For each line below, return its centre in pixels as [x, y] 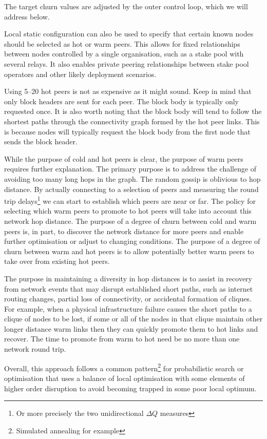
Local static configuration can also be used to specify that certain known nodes [129, 34]
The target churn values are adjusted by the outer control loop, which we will [126, 6]
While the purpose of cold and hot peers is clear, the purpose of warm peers [124, 158]
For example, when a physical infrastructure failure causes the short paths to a [128, 308]
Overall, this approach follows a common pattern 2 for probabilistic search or [124, 367]
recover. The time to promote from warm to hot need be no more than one [122, 339]
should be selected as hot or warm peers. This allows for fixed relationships [122, 43]
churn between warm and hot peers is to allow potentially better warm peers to [129, 251]
